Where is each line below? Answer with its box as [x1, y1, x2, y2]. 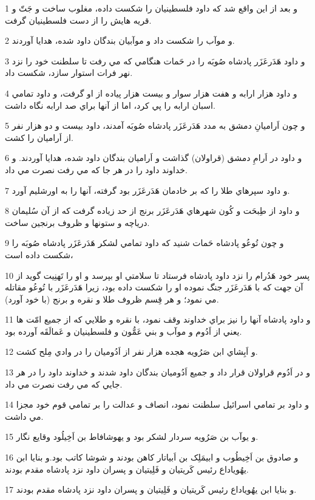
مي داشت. [5, 409, 44, 422]
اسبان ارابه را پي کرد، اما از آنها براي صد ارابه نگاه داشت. [5, 98, 215, 111]
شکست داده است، [5, 248, 73, 261]
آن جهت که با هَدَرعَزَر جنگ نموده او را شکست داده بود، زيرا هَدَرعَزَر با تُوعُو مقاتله [5, 281, 303, 293]
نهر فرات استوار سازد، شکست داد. [5, 66, 133, 79]
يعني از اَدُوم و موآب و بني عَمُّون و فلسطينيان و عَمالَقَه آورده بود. [5, 324, 242, 337]
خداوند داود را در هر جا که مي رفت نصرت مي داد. [5, 163, 188, 176]
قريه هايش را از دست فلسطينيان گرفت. [5, 13, 152, 26]
